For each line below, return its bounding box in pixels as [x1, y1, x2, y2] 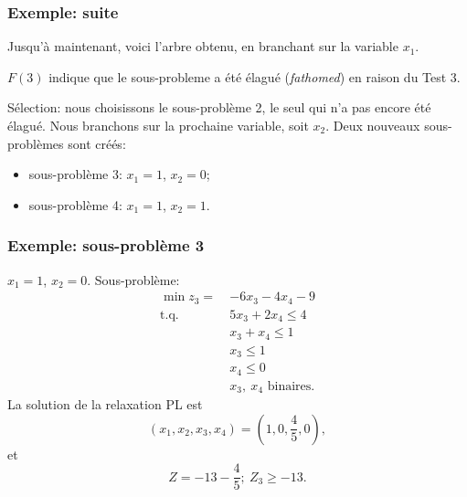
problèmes [7, 133, 64, 153]
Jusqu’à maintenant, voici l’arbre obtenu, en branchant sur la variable [7, 37, 398, 56]
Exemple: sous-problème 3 [7, 234, 205, 257]
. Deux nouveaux [325, 116, 420, 134]
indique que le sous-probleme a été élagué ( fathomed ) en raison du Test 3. [48, 67, 461, 86]
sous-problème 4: [28, 195, 122, 214]
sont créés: [68, 133, 126, 153]
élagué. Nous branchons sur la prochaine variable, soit [7, 116, 309, 134]
